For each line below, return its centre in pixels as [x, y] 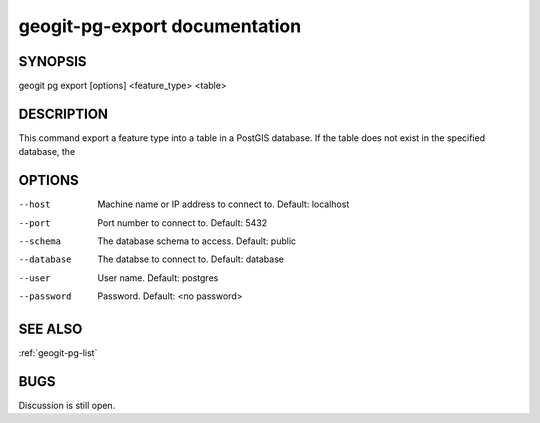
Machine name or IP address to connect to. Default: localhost [223, 204]
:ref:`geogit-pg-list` [58, 353]
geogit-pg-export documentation [160, 26]
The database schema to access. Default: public [197, 241]
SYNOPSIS [52, 61]
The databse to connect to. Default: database [191, 259]
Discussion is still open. [67, 406]
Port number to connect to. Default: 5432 [182, 222]
